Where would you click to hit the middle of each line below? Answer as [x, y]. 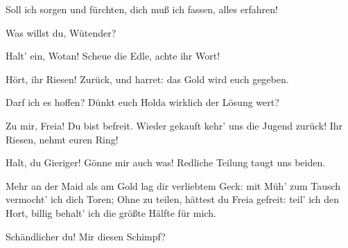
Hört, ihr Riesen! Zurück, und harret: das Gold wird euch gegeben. [147, 79]
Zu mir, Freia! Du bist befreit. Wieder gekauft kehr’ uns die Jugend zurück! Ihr [174, 125]
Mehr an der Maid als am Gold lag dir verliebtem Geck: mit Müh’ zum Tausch [173, 185]
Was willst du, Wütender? [61, 32]
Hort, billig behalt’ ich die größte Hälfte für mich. [111, 212]
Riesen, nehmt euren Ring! [62, 139]
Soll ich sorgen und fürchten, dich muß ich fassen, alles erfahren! [142, 9]
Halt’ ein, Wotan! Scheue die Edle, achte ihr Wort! [113, 56]
